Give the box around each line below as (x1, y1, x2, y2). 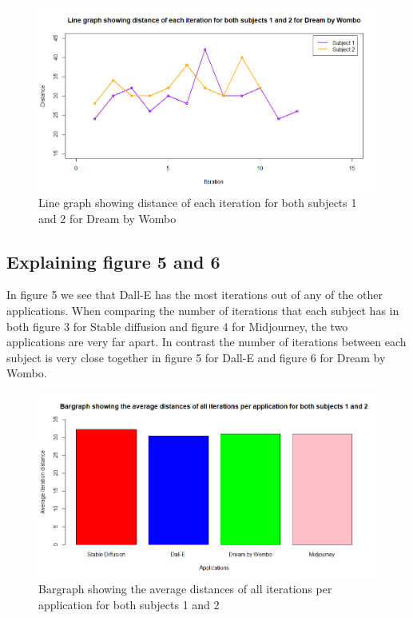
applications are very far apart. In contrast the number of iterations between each (6, 333, 407, 350)
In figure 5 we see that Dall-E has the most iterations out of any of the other (6, 286, 383, 303)
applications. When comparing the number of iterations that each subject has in (6, 302, 399, 319)
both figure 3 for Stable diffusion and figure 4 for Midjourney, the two (6, 317, 348, 334)
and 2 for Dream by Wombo (38, 209, 177, 226)
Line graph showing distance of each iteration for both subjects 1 (38, 194, 357, 211)
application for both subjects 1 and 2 (38, 596, 220, 612)
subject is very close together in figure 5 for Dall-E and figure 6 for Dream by (6, 349, 386, 365)
